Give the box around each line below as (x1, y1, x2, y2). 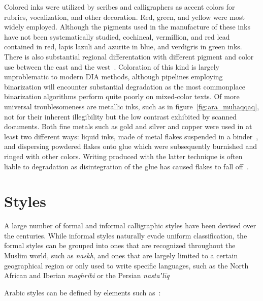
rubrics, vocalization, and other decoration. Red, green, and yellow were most (4, 11, 245, 22)
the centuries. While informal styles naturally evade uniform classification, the (4, 230, 247, 240)
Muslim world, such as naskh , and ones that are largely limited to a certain (4, 250, 238, 260)
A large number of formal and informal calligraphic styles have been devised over (4, 220, 256, 231)
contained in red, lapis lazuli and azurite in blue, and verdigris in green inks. (4, 41, 242, 52)
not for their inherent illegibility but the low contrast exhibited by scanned (4, 111, 237, 122)
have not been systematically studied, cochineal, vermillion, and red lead (4, 31, 230, 42)
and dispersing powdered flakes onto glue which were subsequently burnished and (4, 141, 257, 152)
